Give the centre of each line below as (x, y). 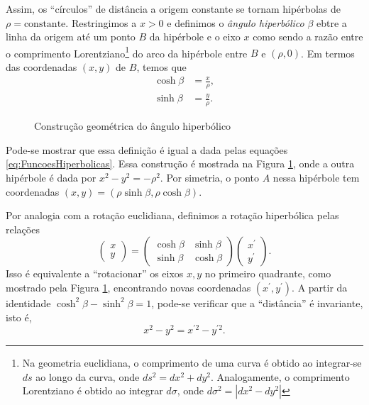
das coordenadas (42, 67)
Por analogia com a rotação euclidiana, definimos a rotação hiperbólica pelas (172, 215)
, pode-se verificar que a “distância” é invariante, (257, 303)
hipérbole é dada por (51, 177)
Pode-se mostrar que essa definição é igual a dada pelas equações (147, 149)
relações (23, 229)
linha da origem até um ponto (71, 37)
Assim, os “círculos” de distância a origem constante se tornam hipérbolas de (174, 9)
